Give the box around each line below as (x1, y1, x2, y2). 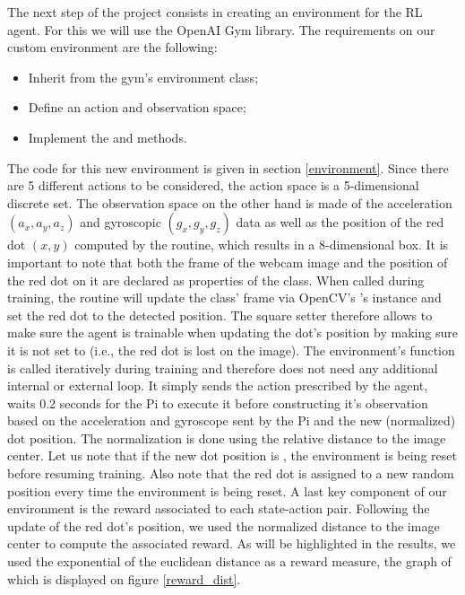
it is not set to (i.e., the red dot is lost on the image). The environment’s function (7, 340, 455, 359)
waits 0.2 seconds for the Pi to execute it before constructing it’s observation (7, 393, 428, 412)
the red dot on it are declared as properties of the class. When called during (7, 270, 425, 289)
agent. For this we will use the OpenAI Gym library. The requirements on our (7, 20, 435, 39)
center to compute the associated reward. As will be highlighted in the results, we (7, 534, 456, 553)
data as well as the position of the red (236, 213, 444, 232)
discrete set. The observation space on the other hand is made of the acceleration (7, 193, 452, 212)
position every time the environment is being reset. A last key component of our (7, 481, 447, 500)
